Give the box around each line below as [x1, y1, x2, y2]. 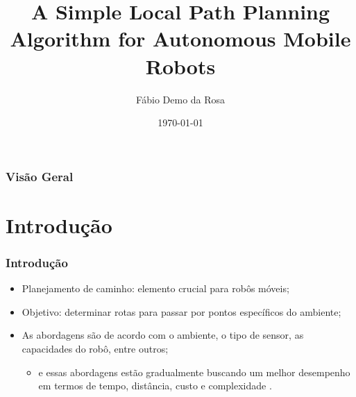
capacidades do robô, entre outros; [22, 341, 169, 355]
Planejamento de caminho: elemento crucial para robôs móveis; [22, 281, 289, 296]
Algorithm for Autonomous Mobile [10, 24, 351, 53]
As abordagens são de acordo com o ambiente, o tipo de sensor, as [22, 328, 304, 342]
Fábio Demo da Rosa [135, 92, 226, 106]
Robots [145, 51, 216, 80]
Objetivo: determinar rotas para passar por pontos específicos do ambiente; [22, 304, 341, 319]
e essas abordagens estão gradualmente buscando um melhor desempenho [38, 364, 350, 379]
